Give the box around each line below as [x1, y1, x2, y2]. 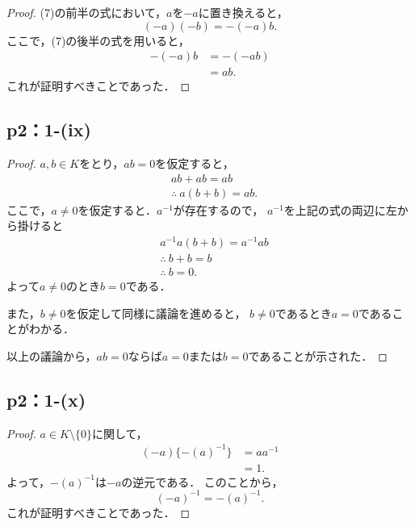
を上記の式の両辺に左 [283, 201, 397, 218]
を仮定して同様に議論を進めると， [65, 304, 246, 321]
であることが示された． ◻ [248, 347, 388, 364]
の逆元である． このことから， [121, 473, 283, 490]
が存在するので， [173, 201, 264, 218]
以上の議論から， [6, 347, 97, 364]
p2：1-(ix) [6, 117, 91, 142]
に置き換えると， [198, 4, 288, 20]
